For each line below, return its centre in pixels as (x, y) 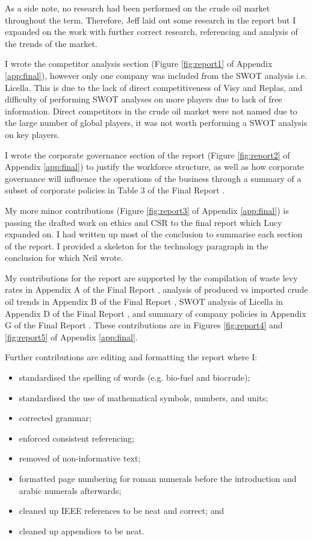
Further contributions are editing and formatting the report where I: (131, 357)
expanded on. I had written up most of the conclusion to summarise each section (154, 234)
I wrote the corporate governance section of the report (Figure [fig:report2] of (147, 155)
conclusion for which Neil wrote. (64, 258)
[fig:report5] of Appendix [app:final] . (71, 336)
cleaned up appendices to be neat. (82, 530)
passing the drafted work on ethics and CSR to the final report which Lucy (144, 222)
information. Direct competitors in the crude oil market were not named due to (151, 111)
